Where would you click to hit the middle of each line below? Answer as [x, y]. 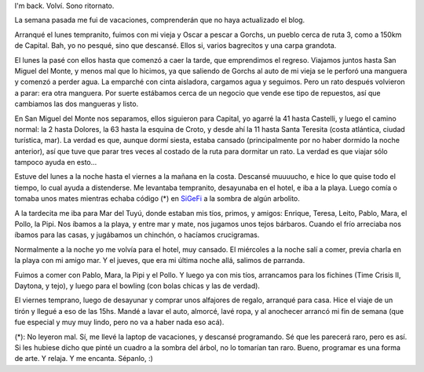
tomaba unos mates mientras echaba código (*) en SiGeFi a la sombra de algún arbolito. [157, 199]
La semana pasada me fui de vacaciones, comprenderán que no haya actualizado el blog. [160, 20]
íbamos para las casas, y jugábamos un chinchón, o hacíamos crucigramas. [137, 235]
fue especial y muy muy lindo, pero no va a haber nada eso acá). [119, 323]
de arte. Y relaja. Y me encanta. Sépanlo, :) [84, 359]
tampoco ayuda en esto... [56, 162]
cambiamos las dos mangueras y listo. [77, 104]
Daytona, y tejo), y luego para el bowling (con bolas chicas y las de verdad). [137, 286]
